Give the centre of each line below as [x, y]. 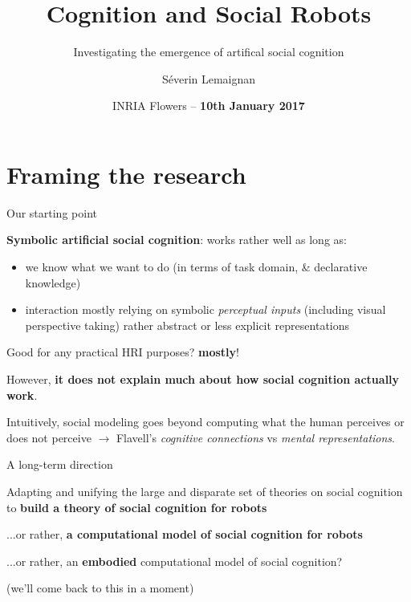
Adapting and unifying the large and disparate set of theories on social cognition [205, 491]
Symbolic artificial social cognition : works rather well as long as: [177, 240]
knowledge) [53, 282]
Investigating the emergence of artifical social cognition [209, 52]
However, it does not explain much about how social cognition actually [203, 379]
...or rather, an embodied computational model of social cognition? [175, 561]
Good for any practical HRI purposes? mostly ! [123, 352]
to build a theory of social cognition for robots [137, 507]
